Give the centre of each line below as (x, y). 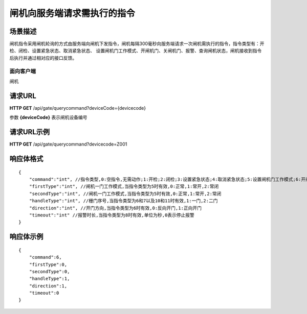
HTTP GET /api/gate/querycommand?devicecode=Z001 (68, 144)
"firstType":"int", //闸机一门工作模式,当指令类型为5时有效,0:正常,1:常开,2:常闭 (124, 187)
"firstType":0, (48, 264)
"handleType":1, (49, 279)
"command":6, (45, 257)
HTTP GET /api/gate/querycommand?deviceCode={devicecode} (78, 108)
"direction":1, (48, 286)
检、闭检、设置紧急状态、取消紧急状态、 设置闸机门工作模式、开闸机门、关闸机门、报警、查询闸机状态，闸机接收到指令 (136, 51)
